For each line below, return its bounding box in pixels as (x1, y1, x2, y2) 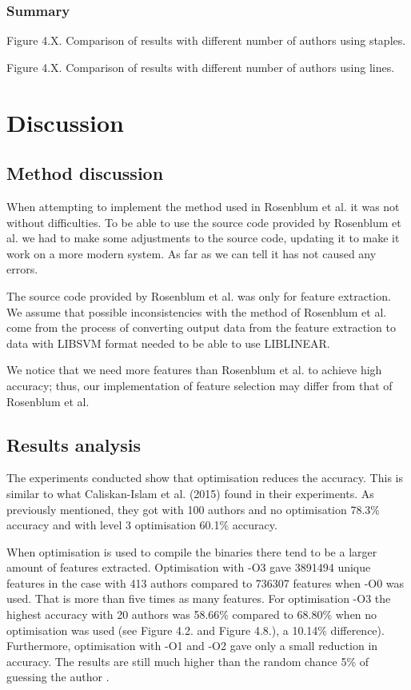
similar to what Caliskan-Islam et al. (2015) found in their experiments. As (6, 485, 374, 501)
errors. (6, 261, 38, 277)
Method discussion (6, 161, 164, 185)
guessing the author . (6, 668, 110, 685)
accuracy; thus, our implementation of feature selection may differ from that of (6, 377, 393, 393)
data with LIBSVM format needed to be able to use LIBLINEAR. (6, 334, 330, 351)
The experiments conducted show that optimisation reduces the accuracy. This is (6, 469, 403, 486)
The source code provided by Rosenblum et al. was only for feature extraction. (6, 287, 391, 304)
